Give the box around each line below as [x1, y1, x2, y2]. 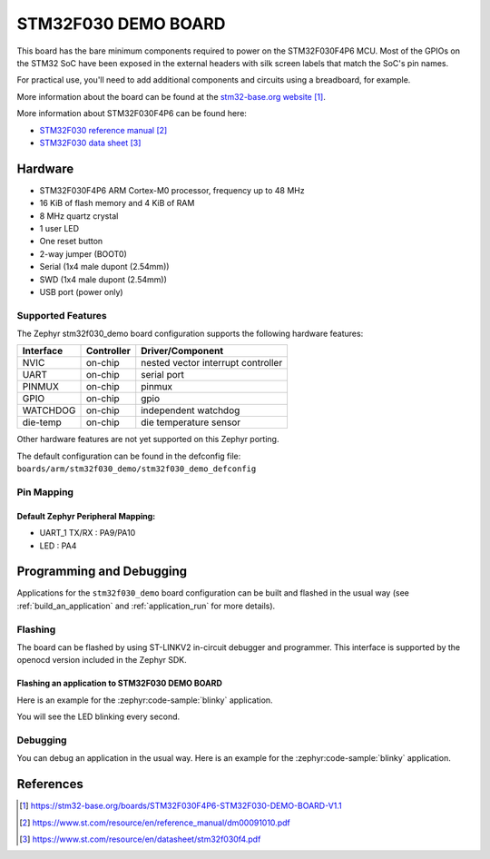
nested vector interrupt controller [141, 357, 283, 370]
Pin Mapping [16, 486, 74, 499]
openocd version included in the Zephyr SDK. [16, 655, 188, 666]
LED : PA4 [39, 540, 77, 551]
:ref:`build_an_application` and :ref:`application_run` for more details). [16, 600, 276, 611]
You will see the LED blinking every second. [16, 711, 181, 722]
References [16, 776, 83, 792]
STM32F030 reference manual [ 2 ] [39, 124, 168, 135]
